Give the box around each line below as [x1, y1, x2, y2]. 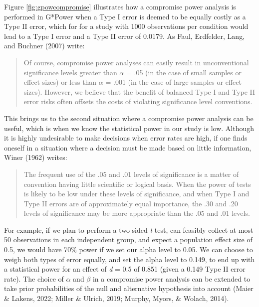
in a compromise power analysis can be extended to [92, 273, 251, 284]
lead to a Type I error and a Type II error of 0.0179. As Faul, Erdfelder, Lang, [4, 30, 245, 41]
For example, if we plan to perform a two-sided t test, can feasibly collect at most [4, 224, 254, 235]
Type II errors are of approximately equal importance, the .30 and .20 [23, 198, 238, 208]
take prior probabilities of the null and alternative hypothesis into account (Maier [4, 283, 254, 294]
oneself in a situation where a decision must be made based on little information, [4, 142, 252, 153]
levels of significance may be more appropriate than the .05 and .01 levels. [23, 208, 250, 218]
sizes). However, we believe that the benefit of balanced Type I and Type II [23, 86, 256, 97]
